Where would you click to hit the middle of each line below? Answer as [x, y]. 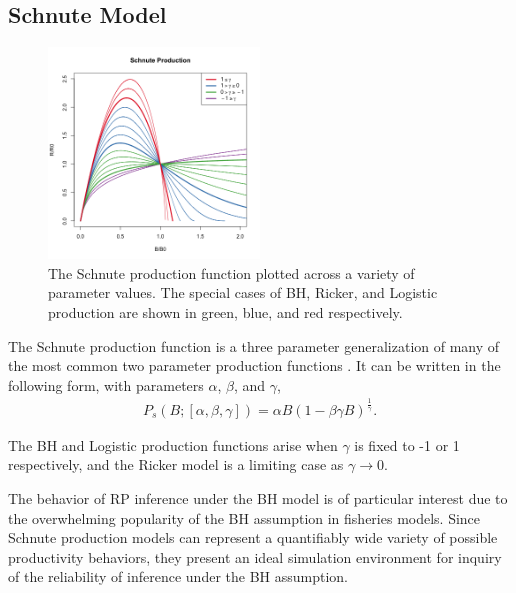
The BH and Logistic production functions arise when [173, 444]
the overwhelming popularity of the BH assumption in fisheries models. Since [244, 517]
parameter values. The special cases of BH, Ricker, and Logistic [243, 292]
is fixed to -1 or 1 [407, 444]
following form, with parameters [106, 384]
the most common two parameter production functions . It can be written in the [254, 365]
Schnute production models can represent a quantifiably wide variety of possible [253, 537]
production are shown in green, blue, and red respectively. [225, 311]
